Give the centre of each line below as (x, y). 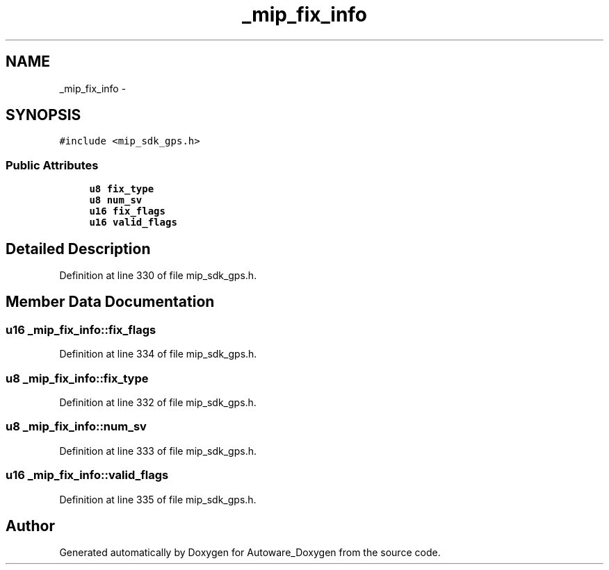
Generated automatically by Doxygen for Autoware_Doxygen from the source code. (250, 553)
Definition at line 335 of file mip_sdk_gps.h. (158, 499)
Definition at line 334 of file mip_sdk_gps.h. (158, 354)
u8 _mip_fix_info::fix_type (77, 378)
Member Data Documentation (110, 302)
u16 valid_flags (133, 223)
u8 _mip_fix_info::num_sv (76, 427)
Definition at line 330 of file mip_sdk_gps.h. (158, 276)
